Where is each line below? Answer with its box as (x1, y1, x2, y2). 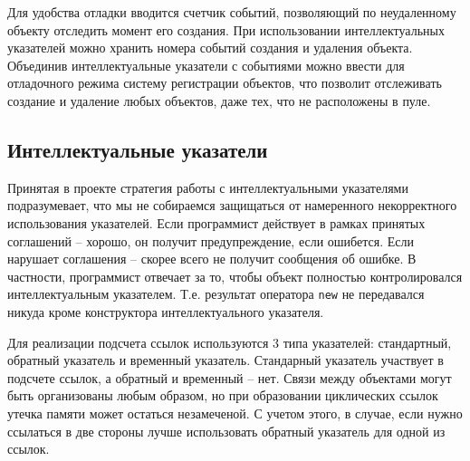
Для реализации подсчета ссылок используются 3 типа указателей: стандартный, (7, 332, 452, 351)
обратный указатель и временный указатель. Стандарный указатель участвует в (7, 351, 444, 370)
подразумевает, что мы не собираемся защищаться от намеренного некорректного (7, 196, 457, 215)
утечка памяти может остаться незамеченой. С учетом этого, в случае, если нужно (7, 403, 463, 422)
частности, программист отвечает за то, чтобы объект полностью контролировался (7, 266, 463, 285)
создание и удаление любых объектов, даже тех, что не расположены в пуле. (7, 91, 431, 110)
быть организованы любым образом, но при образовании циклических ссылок (7, 386, 438, 405)
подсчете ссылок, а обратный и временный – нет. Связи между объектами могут (7, 368, 452, 387)
